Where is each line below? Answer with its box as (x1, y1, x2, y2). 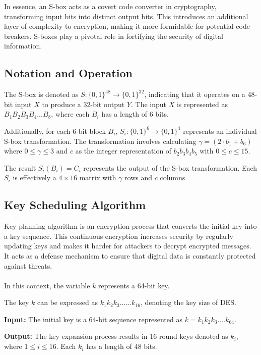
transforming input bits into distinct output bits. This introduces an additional (4, 11, 248, 21)
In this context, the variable (4, 280, 90, 290)
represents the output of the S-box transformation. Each (83, 162, 257, 173)
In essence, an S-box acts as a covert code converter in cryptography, (4, 1, 217, 11)
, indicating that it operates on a (144, 89, 245, 99)
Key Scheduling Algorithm (4, 197, 146, 213)
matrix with (79, 172, 116, 183)
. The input (130, 98, 166, 109)
